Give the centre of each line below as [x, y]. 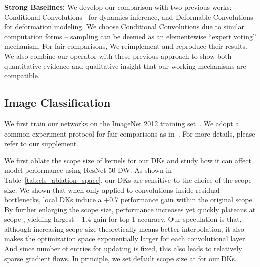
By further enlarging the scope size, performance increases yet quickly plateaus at [130, 209]
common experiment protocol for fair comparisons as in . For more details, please [130, 133]
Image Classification [57, 103]
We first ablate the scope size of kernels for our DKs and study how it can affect [128, 160]
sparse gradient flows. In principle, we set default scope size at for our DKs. [120, 258]
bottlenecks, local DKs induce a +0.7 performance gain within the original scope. [129, 199]
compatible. [22, 76]
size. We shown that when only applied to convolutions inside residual [112, 189]
